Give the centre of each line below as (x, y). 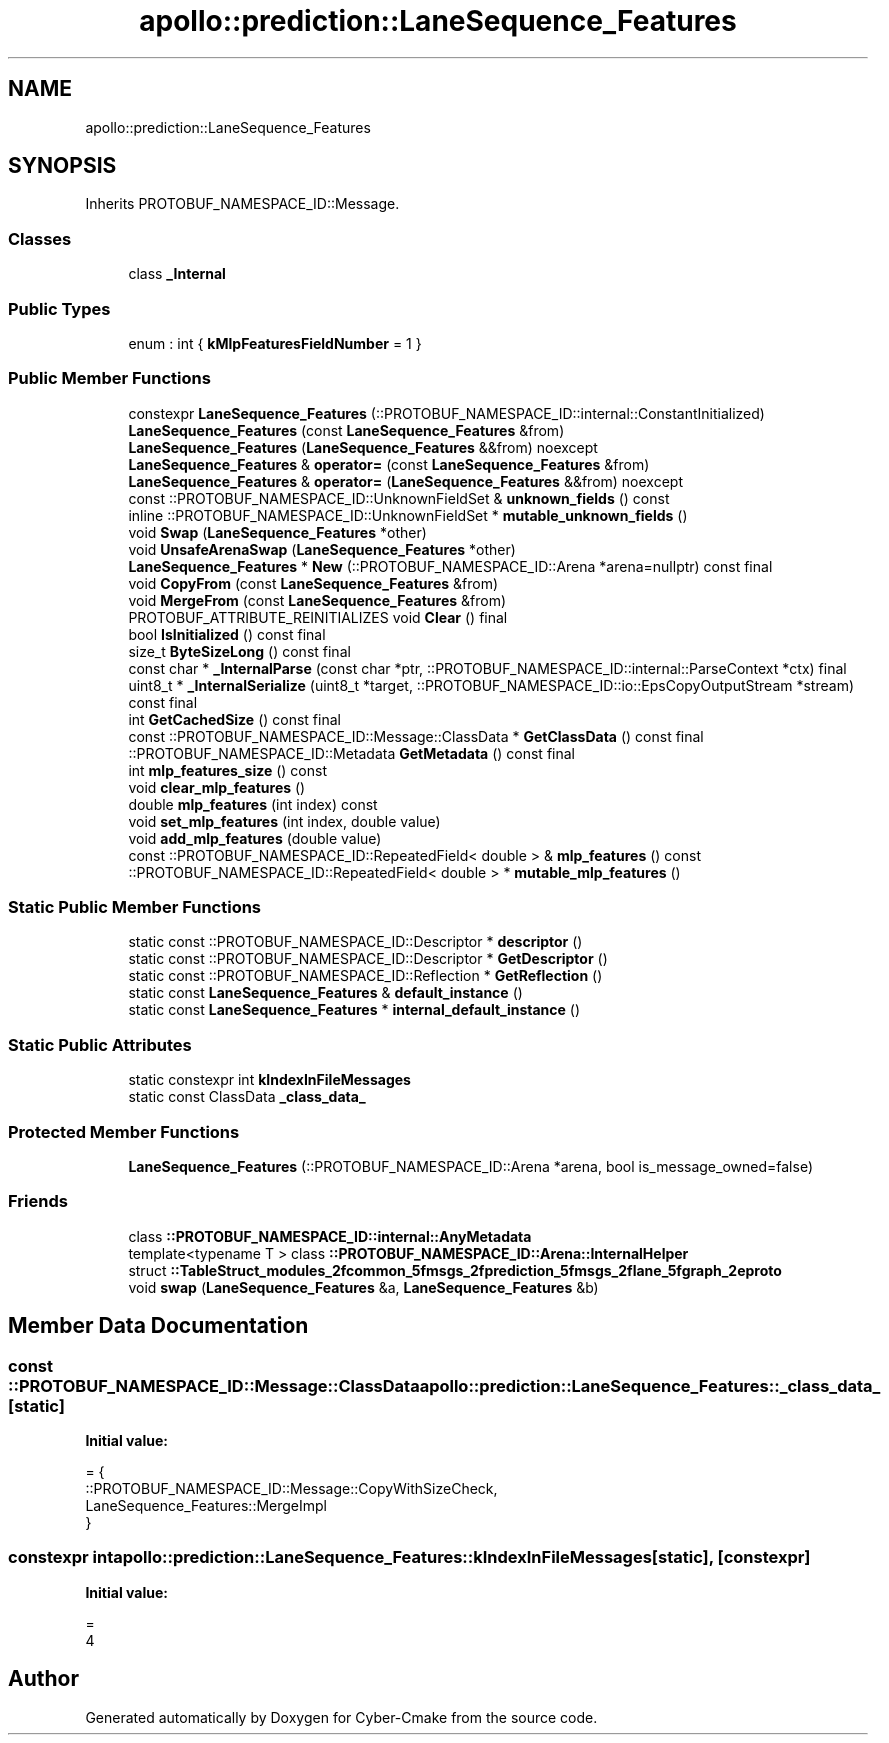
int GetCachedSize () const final (234, 719)
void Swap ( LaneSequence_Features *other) (277, 532)
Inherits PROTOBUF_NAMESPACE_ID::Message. (242, 204)
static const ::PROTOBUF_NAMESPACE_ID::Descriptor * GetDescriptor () (368, 959)
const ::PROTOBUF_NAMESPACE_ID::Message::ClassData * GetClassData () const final (416, 736)
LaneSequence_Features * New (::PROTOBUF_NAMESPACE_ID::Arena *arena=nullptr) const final (450, 566)
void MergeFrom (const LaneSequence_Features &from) (317, 600)
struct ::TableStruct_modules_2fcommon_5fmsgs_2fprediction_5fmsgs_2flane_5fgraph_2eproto (455, 1270)
